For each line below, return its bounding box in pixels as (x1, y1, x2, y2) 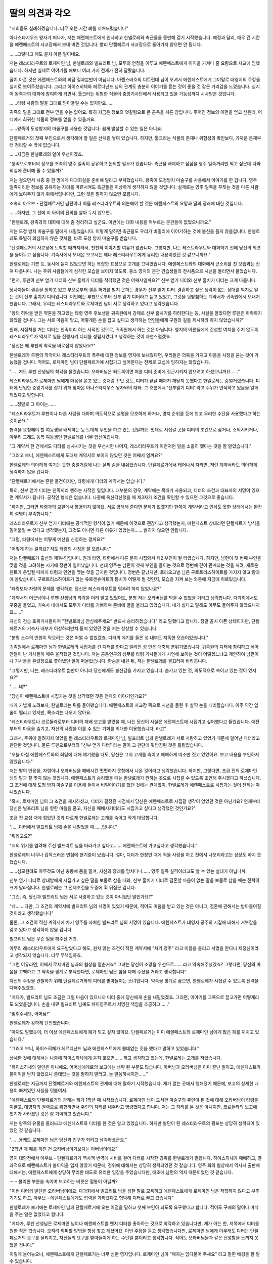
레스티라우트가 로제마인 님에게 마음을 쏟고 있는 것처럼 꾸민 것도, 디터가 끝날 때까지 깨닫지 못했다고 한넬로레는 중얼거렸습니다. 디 (9, 377, 260, 384)
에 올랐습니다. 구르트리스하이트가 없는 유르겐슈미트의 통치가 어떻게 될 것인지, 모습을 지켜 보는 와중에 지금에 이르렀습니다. (9, 576, 247, 582)
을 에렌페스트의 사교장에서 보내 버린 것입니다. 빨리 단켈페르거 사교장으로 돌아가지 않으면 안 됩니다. (9, 41, 202, 48)
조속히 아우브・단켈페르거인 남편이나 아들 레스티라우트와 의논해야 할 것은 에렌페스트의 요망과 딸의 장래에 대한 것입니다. (9, 200, 243, 206)
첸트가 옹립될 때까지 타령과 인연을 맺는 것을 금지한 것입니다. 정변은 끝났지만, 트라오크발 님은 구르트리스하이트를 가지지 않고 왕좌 (9, 569, 260, 575)
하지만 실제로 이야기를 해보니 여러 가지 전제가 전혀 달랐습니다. (24, 67, 146, 73)
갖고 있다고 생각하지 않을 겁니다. (9, 926, 73, 932)
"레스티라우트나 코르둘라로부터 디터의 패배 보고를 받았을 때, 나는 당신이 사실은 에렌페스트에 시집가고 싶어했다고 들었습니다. (9, 718, 250, 725)
